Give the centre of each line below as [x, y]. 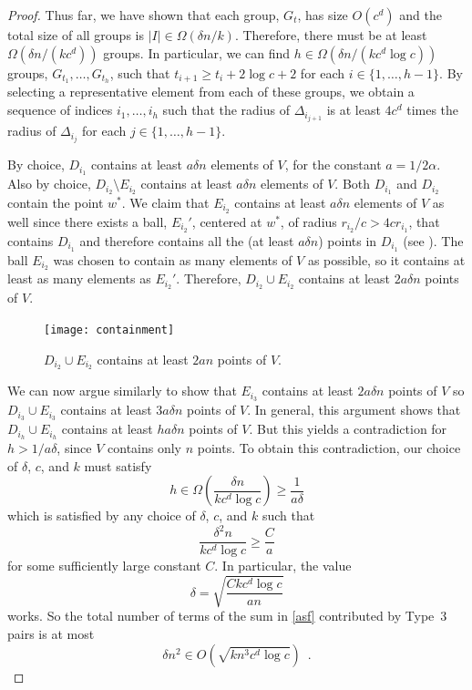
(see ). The [433, 240]
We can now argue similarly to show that [122, 391]
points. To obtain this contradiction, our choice [329, 447]
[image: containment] [109, 330]
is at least [354, 110]
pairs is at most [51, 634]
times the [433, 110]
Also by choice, [49, 184]
